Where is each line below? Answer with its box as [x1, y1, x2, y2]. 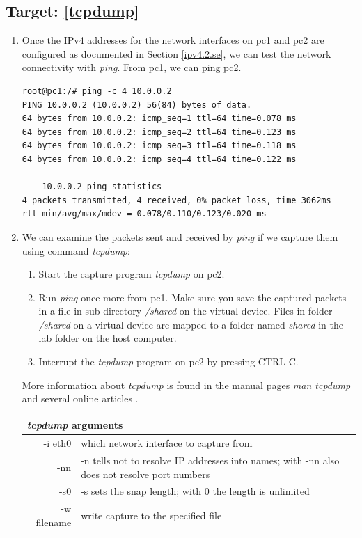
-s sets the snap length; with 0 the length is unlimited [81, 484, 310, 498]
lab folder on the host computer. [38, 331, 177, 345]
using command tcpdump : [22, 243, 130, 258]
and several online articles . [22, 391, 139, 406]
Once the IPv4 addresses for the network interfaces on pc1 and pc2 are [22, 33, 324, 47]
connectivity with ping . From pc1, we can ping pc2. [22, 60, 242, 74]
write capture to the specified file [81, 508, 222, 523]
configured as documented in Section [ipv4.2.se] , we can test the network [22, 46, 331, 61]
